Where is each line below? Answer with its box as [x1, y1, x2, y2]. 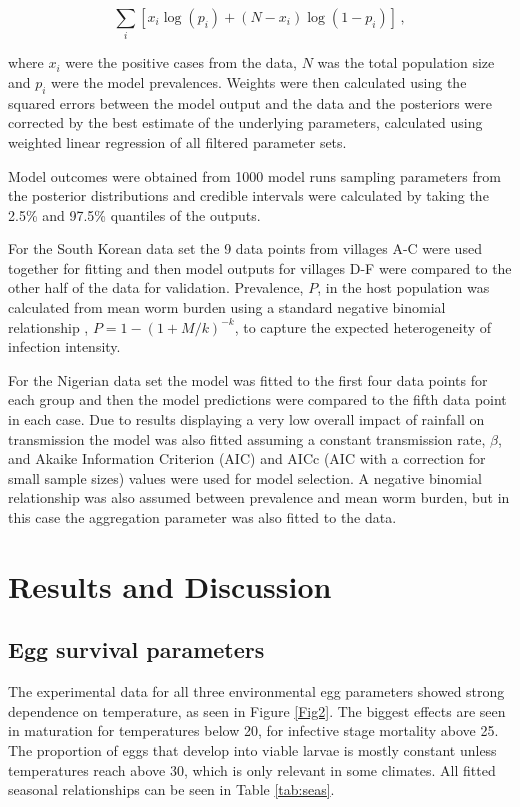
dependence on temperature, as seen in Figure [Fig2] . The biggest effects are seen [8, 700, 506, 721]
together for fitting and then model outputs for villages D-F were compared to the [8, 257, 512, 278]
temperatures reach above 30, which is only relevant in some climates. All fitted [8, 759, 496, 780]
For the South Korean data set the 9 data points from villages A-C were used [8, 238, 482, 259]
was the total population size [317, 52, 495, 73]
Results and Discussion [8, 565, 332, 606]
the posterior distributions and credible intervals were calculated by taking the [8, 185, 489, 206]
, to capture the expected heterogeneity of [234, 316, 492, 337]
